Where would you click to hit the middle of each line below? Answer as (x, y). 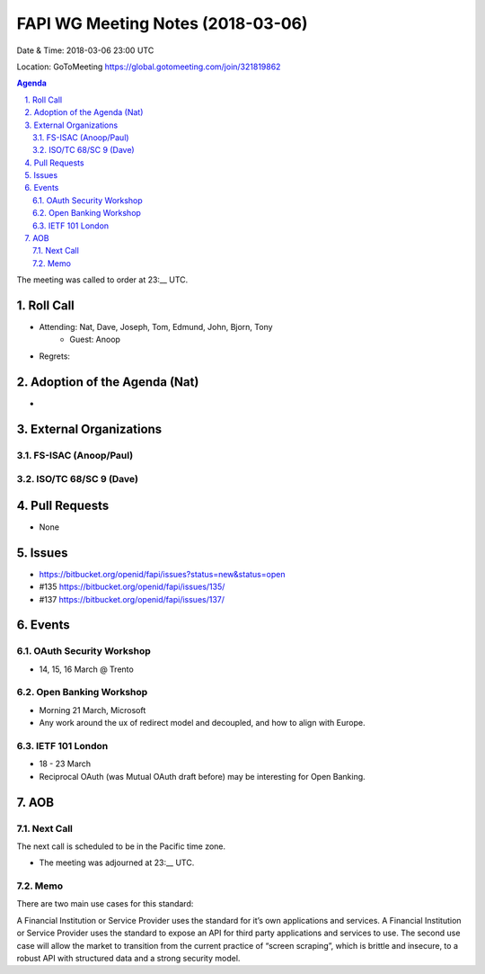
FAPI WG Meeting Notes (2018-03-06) (163, 23)
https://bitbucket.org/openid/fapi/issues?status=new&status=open (162, 574)
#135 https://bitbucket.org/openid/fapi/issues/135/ (132, 587)
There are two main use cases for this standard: (105, 904)
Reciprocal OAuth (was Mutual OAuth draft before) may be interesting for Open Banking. (202, 776)
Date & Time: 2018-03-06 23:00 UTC (85, 50)
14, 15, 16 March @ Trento (86, 669)
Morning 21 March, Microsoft (93, 710)
